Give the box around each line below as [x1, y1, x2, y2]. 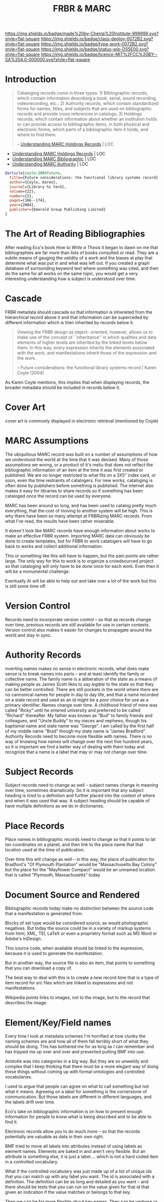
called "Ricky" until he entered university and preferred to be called [5, 707, 141, 713]
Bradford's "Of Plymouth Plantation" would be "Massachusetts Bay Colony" [5, 862, 157, 868]
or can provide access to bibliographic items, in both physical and [17, 121, 150, 128]
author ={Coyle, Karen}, [9, 179, 58, 184]
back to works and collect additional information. [5, 543, 103, 549]
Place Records [5, 820, 65, 831]
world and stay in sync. [5, 632, 52, 638]
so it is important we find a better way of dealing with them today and [5, 743, 145, 749]
